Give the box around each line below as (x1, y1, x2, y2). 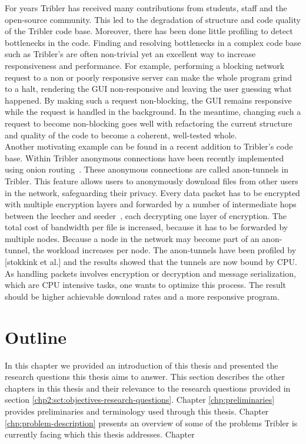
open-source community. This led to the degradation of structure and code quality (5, 13, 301, 25)
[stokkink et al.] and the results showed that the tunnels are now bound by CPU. (5, 256, 297, 268)
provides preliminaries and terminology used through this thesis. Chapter (5, 405, 269, 417)
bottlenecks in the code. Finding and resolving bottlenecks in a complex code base (5, 36, 301, 48)
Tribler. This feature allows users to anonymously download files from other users (5, 174, 298, 187)
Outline (5, 324, 67, 349)
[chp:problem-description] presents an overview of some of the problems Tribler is (5, 416, 298, 429)
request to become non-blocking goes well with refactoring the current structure (5, 117, 292, 129)
